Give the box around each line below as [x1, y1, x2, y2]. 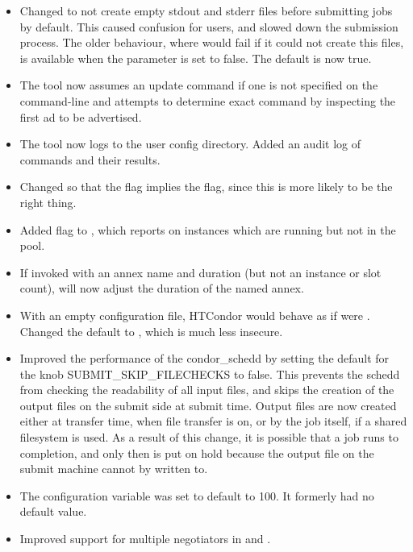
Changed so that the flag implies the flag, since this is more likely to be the [19, 178, 393, 195]
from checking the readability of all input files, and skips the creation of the [19, 381, 394, 398]
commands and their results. [19, 151, 161, 168]
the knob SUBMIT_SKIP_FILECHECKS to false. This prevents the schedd [19, 365, 400, 382]
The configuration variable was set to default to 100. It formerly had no [19, 487, 374, 504]
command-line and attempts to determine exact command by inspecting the [19, 92, 396, 109]
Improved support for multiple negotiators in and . [19, 530, 271, 547]
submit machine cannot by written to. [19, 460, 208, 477]
